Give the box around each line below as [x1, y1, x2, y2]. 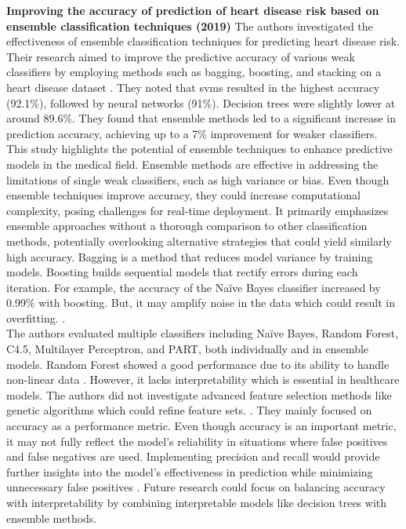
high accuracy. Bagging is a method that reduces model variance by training [6, 248, 373, 264]
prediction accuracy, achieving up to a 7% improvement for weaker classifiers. [6, 125, 378, 141]
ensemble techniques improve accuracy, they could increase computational [6, 187, 361, 203]
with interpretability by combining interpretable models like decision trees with [6, 494, 387, 510]
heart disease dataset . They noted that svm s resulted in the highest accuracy [6, 78, 380, 95]
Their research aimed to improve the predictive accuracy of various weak [6, 48, 355, 64]
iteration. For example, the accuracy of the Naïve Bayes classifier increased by [6, 279, 381, 295]
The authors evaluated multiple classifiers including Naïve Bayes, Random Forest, [6, 325, 399, 341]
